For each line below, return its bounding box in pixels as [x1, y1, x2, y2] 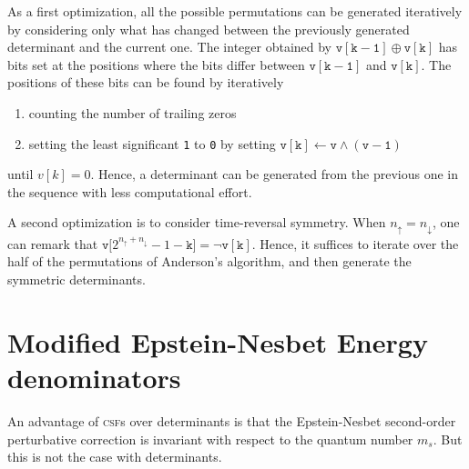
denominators [7, 359, 181, 396]
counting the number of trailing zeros [28, 103, 237, 122]
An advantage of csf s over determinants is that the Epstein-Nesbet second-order [7, 411, 456, 430]
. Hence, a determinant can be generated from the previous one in [90, 165, 458, 184]
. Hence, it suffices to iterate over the [251, 234, 459, 253]
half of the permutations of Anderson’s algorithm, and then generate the [7, 252, 412, 271]
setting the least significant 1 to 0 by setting [28, 134, 276, 153]
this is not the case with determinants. [7, 447, 222, 466]
